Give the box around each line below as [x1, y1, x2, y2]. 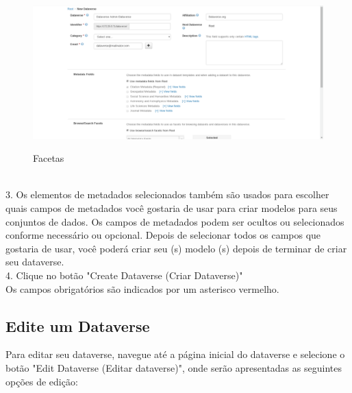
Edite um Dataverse [5, 315, 150, 336]
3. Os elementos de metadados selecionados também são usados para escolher [5, 187, 329, 202]
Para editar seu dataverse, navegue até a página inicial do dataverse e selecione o [5, 347, 345, 361]
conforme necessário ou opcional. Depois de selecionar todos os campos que [5, 228, 321, 242]
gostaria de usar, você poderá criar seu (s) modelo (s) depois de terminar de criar [5, 241, 347, 255]
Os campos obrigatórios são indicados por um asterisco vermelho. [5, 281, 279, 296]
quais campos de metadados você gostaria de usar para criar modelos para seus [5, 200, 338, 215]
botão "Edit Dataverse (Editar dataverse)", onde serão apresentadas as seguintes [5, 360, 342, 374]
